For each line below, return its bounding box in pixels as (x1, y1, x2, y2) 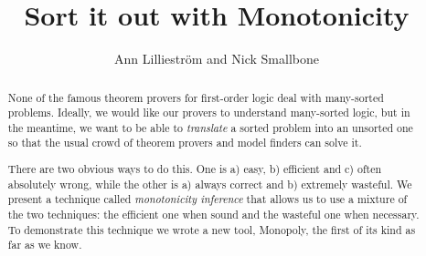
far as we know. (7, 237, 82, 252)
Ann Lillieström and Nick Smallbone (114, 49, 319, 68)
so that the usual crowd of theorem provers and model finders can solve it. (7, 135, 362, 150)
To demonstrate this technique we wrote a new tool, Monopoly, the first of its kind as (7, 221, 416, 237)
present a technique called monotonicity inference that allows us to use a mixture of (7, 191, 408, 207)
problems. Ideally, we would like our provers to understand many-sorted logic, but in (7, 105, 410, 120)
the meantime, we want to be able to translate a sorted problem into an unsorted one (7, 119, 413, 135)
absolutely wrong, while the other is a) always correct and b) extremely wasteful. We (7, 176, 412, 191)
